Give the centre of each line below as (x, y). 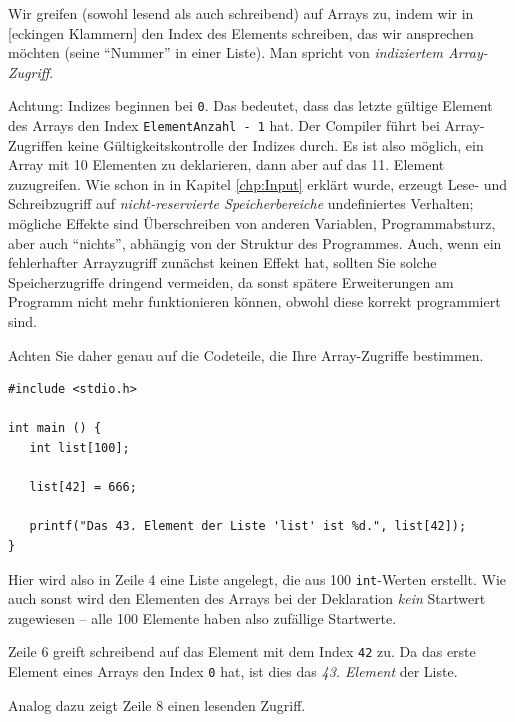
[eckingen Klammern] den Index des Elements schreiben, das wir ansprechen (241, 32)
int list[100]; (79, 448)
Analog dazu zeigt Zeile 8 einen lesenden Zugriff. (157, 704)
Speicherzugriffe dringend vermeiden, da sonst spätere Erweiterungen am (231, 281)
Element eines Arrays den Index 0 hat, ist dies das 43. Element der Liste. (233, 671)
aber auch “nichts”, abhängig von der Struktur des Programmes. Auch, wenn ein (255, 242)
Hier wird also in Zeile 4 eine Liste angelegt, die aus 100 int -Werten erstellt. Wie (257, 578)
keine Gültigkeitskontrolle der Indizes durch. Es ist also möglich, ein (275, 144)
